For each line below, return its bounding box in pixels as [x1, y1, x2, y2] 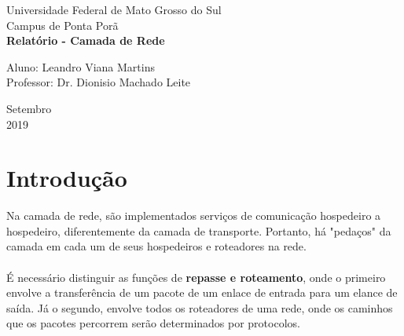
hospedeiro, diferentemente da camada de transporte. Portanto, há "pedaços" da [6, 222, 391, 239]
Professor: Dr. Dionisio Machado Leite [6, 74, 191, 90]
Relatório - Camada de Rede [6, 32, 165, 49]
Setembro [6, 100, 52, 116]
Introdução [6, 162, 127, 194]
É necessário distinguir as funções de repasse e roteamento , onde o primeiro [6, 268, 386, 285]
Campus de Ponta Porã [6, 16, 119, 33]
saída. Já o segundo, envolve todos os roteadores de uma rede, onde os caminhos [6, 299, 393, 316]
